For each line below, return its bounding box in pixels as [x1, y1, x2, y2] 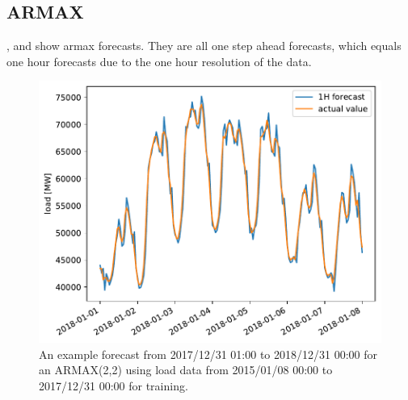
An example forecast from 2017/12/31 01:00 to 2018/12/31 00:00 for [39, 345, 378, 362]
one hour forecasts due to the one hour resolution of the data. [6, 52, 312, 69]
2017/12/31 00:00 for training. [39, 377, 188, 394]
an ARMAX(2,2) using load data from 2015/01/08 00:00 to [39, 361, 333, 378]
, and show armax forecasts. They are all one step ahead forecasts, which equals [6, 37, 402, 54]
